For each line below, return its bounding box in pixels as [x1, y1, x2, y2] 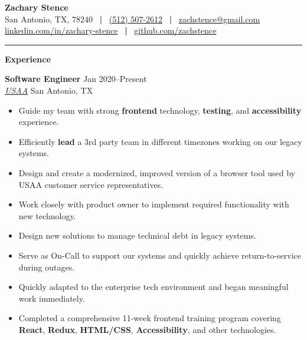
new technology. [18, 209, 76, 222]
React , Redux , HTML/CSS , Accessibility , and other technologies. [18, 323, 276, 335]
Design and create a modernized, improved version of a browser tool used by [18, 166, 295, 179]
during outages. [18, 260, 75, 273]
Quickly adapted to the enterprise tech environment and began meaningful [18, 280, 289, 293]
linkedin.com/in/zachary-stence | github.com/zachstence [5, 24, 217, 37]
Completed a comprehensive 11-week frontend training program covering [18, 312, 281, 324]
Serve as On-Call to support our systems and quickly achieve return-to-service [18, 249, 302, 261]
